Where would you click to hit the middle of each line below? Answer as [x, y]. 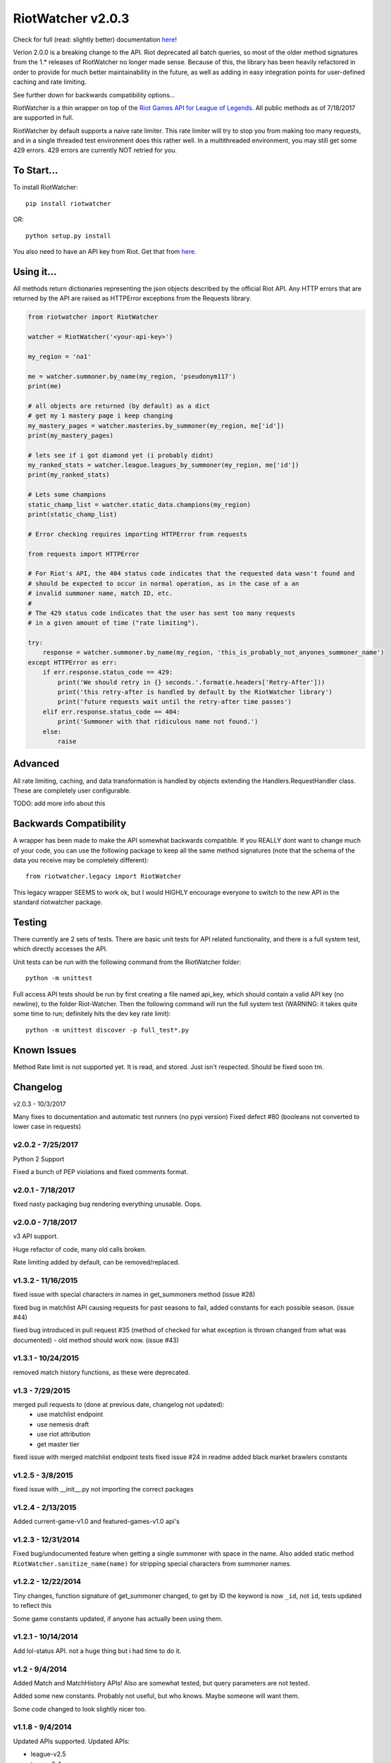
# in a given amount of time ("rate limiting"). [113, 623]
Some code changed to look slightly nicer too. [80, 1709]
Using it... [35, 272]
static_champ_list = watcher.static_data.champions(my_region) [139, 505]
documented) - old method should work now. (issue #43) [96, 1340]
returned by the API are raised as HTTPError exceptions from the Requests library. [132, 298]
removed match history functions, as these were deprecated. [101, 1372]
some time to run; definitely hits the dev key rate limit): [92, 1014]
